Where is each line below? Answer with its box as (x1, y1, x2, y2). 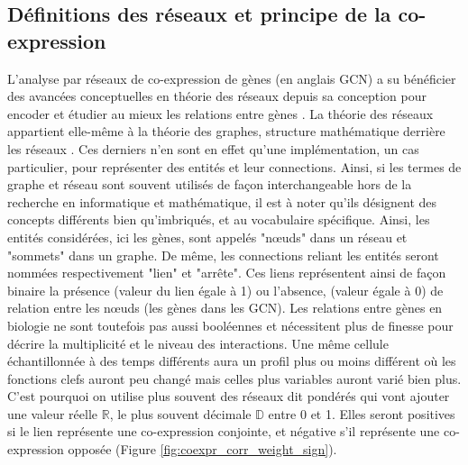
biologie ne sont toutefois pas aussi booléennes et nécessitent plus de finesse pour (7, 315, 454, 334)
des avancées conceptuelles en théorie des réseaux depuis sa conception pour (7, 87, 427, 105)
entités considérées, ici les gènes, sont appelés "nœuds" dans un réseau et (7, 227, 408, 246)
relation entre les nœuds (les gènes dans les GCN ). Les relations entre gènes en (7, 298, 443, 317)
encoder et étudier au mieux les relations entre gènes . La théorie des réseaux (7, 104, 434, 123)
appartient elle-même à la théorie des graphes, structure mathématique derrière (7, 122, 445, 141)
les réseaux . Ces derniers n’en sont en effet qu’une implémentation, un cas (7, 139, 419, 158)
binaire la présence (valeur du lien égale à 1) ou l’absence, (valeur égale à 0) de (7, 280, 444, 299)
